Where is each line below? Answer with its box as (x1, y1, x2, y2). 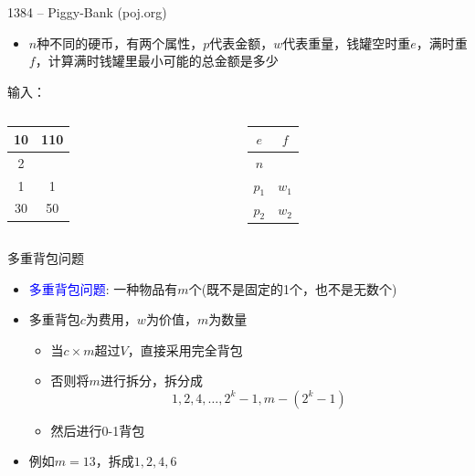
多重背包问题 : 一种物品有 (28, 279, 178, 298)
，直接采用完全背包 (127, 340, 243, 359)
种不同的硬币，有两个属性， (37, 33, 204, 52)
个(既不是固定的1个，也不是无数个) (188, 279, 397, 298)
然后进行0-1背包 (50, 420, 145, 439)
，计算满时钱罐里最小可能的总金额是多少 (35, 51, 279, 70)
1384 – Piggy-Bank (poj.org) (7, 3, 167, 21)
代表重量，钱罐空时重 (282, 33, 411, 52)
